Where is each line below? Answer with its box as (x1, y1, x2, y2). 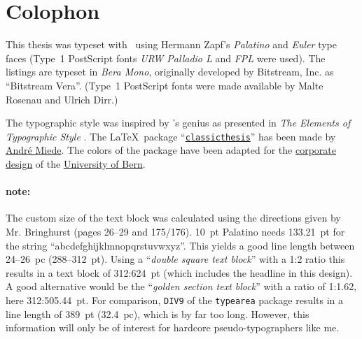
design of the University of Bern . (6, 156, 146, 171)
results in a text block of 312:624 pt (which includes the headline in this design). (6, 265, 353, 280)
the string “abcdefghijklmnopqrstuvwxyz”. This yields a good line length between (6, 238, 355, 252)
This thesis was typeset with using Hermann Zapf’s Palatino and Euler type (6, 37, 337, 52)
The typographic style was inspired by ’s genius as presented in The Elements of (6, 115, 351, 130)
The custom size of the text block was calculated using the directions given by (6, 210, 341, 225)
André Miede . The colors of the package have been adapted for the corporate (6, 143, 336, 157)
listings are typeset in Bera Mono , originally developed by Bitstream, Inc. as (6, 64, 334, 79)
